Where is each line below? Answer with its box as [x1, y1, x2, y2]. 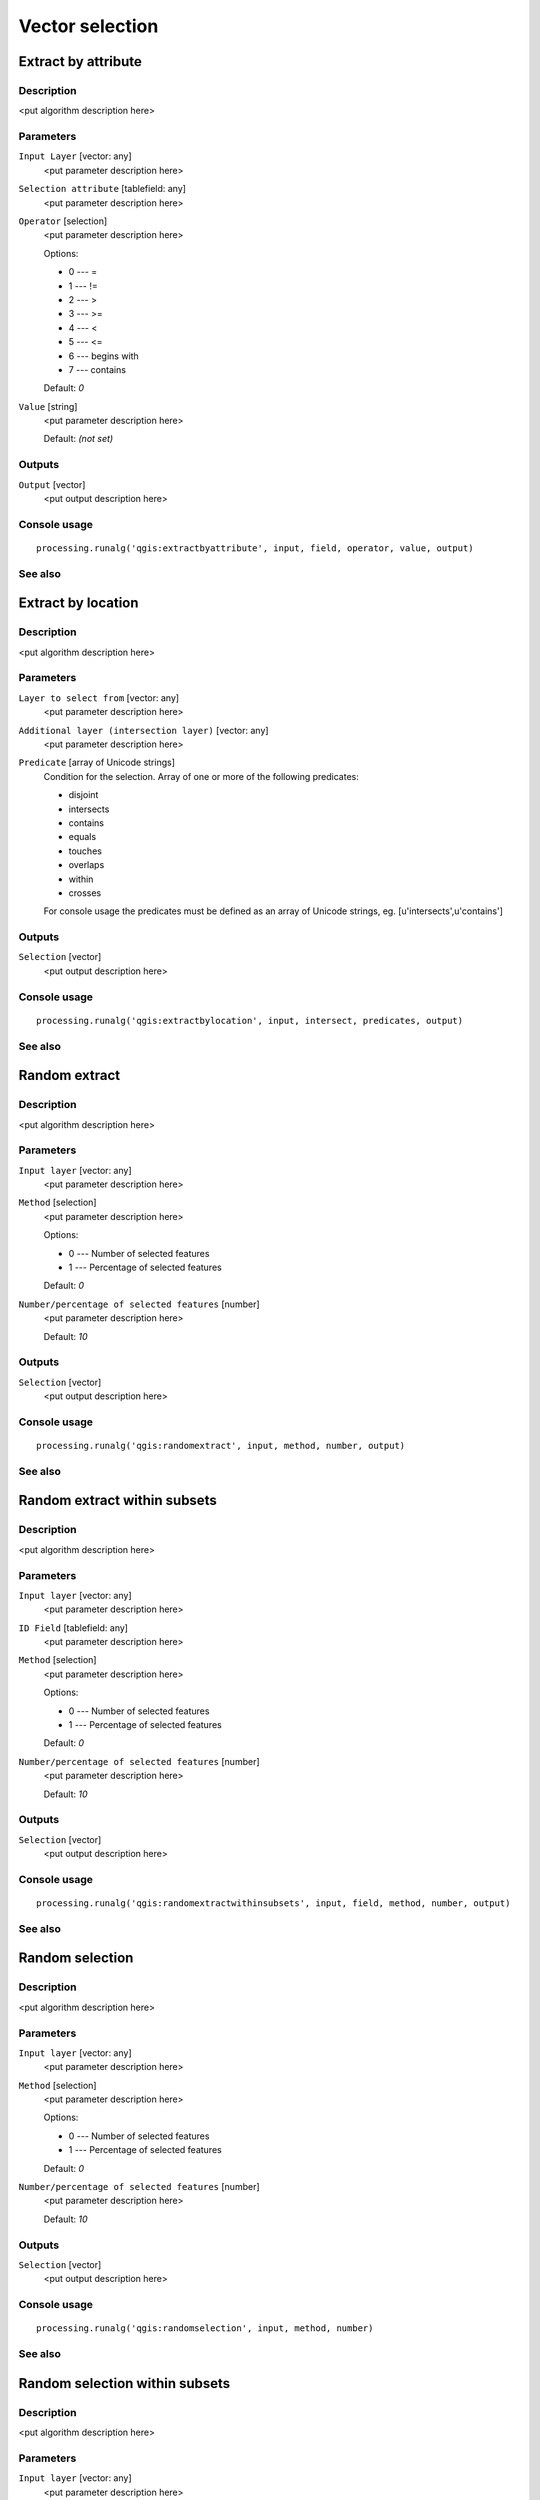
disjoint [68, 789, 99, 801]
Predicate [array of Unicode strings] [18, 756, 175, 769]
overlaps [68, 859, 105, 871]
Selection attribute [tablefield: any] [18, 183, 187, 195]
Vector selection [18, 15, 159, 37]
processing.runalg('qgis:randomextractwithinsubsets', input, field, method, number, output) [36, 1898, 511, 1909]
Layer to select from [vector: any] [18, 691, 180, 704]
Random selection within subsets [18, 2375, 231, 2392]
